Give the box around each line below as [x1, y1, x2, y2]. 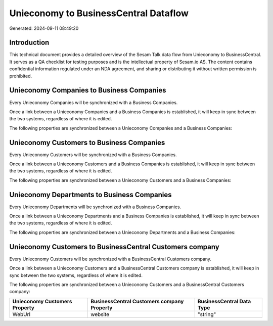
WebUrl [12, 311, 30, 318]
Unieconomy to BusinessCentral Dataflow [9, 8, 189, 19]
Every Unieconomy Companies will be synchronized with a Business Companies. [9, 99, 178, 106]
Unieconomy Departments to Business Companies [9, 190, 172, 199]
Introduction [9, 38, 50, 47]
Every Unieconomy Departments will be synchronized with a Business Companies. [9, 204, 181, 210]
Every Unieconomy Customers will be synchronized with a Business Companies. [9, 152, 177, 158]
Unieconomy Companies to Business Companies [9, 86, 166, 95]
